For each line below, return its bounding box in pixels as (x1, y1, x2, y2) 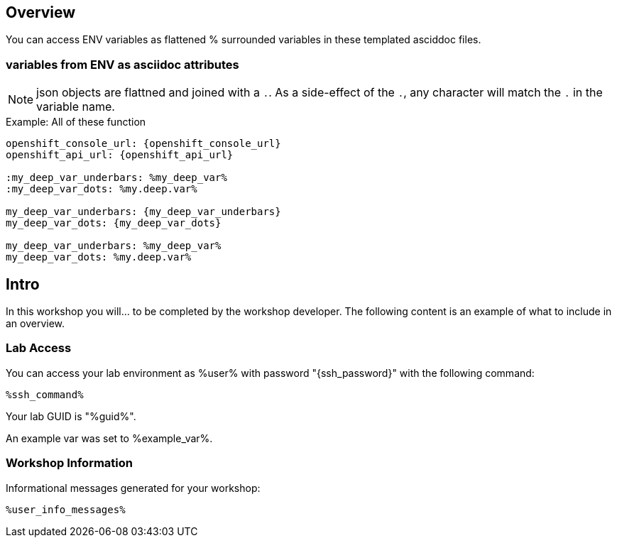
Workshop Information (6, 456, 133, 471)
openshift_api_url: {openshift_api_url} (6, 149, 234, 161)
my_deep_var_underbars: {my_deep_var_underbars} (6, 206, 281, 218)
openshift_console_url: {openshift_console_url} (6, 138, 281, 150)
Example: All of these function (6, 116, 146, 128)
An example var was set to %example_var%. (6, 432, 213, 444)
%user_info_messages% (6, 503, 126, 515)
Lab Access (6, 341, 72, 356)
